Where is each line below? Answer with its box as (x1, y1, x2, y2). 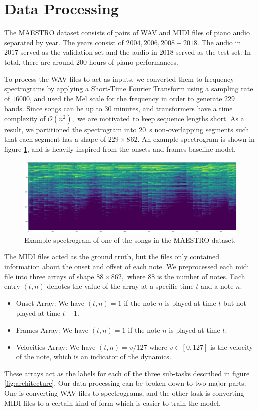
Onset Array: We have (16, 297, 85, 308)
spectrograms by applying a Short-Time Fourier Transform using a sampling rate (4, 83, 253, 94)
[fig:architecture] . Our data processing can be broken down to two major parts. (4, 378, 246, 388)
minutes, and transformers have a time (114, 103, 233, 114)
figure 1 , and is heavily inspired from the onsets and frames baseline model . (4, 144, 236, 154)
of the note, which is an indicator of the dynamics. (16, 351, 171, 362)
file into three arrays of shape (4, 271, 94, 281)
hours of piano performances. (89, 56, 178, 67)
